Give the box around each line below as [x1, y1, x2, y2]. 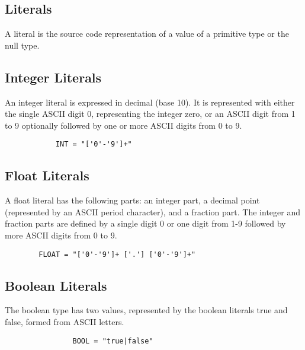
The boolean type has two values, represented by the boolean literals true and [5, 304, 288, 316]
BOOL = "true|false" [72, 336, 153, 345]
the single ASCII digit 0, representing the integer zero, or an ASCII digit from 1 [5, 107, 296, 120]
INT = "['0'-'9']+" [55, 140, 132, 149]
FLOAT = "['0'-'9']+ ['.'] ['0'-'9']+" [38, 250, 196, 259]
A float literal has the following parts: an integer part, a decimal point [5, 194, 260, 206]
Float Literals [5, 166, 89, 184]
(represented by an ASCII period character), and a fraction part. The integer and [5, 205, 300, 218]
